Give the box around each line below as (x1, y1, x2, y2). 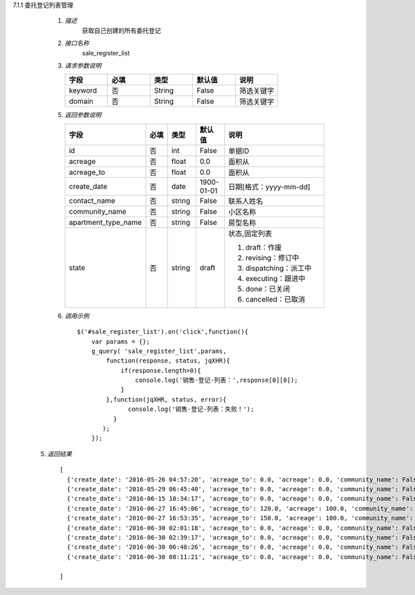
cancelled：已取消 (246, 294, 306, 304)
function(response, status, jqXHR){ (106, 357, 231, 365)
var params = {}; (91, 338, 150, 345)
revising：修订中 (246, 253, 299, 262)
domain (68, 97, 93, 107)
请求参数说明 (64, 61, 102, 69)
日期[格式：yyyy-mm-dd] (228, 182, 311, 192)
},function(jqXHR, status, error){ (106, 395, 227, 403)
